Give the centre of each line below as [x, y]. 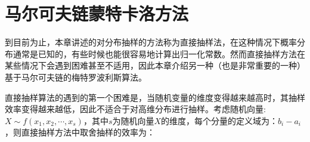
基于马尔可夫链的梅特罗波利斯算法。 [76, 77]
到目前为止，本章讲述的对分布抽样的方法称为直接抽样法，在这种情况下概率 [151, 42]
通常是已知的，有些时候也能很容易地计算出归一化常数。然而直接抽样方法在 [159, 53]
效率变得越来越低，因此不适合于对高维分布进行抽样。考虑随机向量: [135, 109]
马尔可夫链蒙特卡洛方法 [97, 13]
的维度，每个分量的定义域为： [220, 120]
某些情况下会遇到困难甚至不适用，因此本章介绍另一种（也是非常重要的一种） [155, 65]
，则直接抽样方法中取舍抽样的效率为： [80, 132]
